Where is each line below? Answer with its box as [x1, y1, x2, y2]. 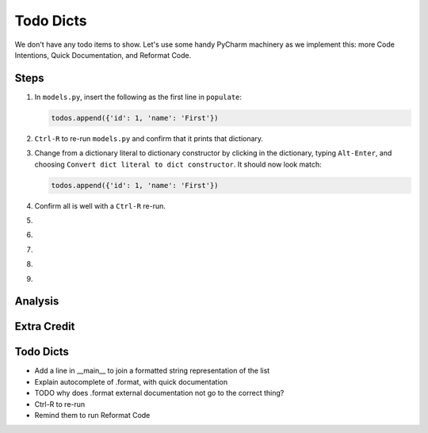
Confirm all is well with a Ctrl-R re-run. [34, 201, 166, 210]
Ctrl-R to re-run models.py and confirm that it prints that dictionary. [34, 133, 264, 143]
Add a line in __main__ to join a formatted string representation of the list [34, 366, 270, 376]
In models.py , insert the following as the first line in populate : [34, 92, 242, 102]
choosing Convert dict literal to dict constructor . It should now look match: [34, 159, 322, 169]
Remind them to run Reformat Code [34, 411, 151, 420]
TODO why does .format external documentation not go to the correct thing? [34, 389, 285, 398]
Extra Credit [14, 320, 75, 333]
